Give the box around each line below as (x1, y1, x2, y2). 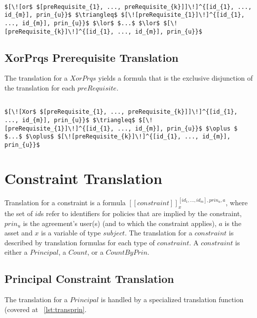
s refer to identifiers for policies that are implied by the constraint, (41, 208, 242, 218)
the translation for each (4, 83, 75, 93)
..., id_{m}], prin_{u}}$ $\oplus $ (117, 125, 238, 132)
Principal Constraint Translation (4, 271, 174, 286)
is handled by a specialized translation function (101, 294, 244, 305)
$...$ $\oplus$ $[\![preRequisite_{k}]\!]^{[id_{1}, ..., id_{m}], (4, 133, 231, 140)
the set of (4, 208, 33, 218)
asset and (4, 227, 33, 238)
